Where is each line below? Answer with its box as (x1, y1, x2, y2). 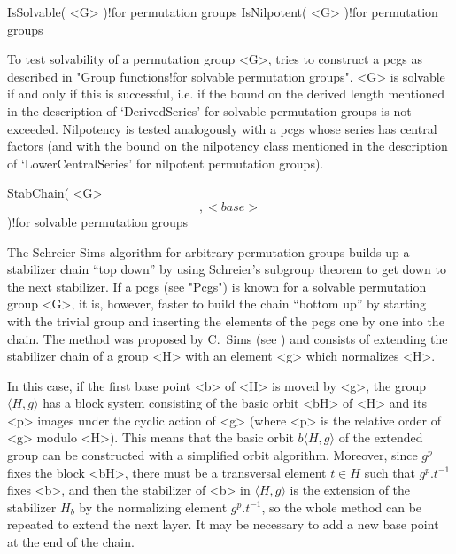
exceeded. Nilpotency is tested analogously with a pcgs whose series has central (7, 119, 437, 137)
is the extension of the (290, 480, 411, 499)
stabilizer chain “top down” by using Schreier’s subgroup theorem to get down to (7, 260, 446, 278)
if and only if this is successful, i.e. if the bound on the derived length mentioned (7, 84, 444, 103)
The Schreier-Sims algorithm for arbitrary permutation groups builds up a (7, 242, 410, 261)
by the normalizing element (79, 497, 228, 516)
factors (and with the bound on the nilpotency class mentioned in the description (7, 137, 448, 155)
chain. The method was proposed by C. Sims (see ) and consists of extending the (7, 329, 448, 347)
